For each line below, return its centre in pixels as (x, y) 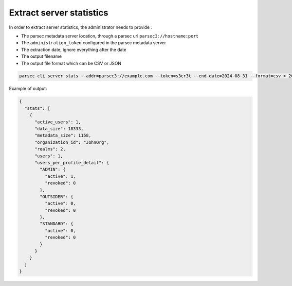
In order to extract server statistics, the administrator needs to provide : (81, 27)
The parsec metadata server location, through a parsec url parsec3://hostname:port (110, 36)
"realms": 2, (50, 149)
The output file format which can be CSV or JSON (71, 63)
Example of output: (28, 89)
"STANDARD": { (56, 224)
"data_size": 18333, (59, 129)
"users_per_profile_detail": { (72, 162)
